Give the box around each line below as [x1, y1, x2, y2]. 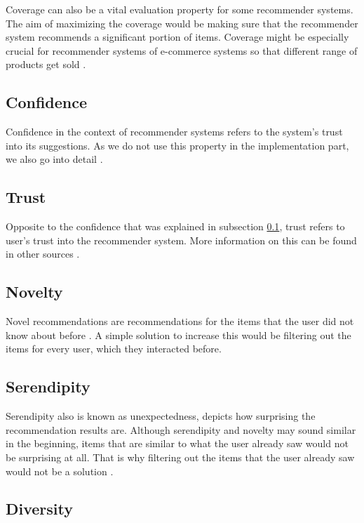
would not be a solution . [6, 463, 114, 478]
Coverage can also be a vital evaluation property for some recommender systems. [6, 2, 353, 16]
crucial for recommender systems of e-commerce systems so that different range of [6, 43, 358, 58]
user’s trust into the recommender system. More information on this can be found [6, 232, 357, 247]
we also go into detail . [6, 152, 103, 166]
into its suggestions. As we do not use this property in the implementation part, [6, 138, 349, 152]
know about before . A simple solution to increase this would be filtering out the [6, 327, 351, 342]
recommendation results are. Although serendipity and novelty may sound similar [6, 422, 356, 437]
